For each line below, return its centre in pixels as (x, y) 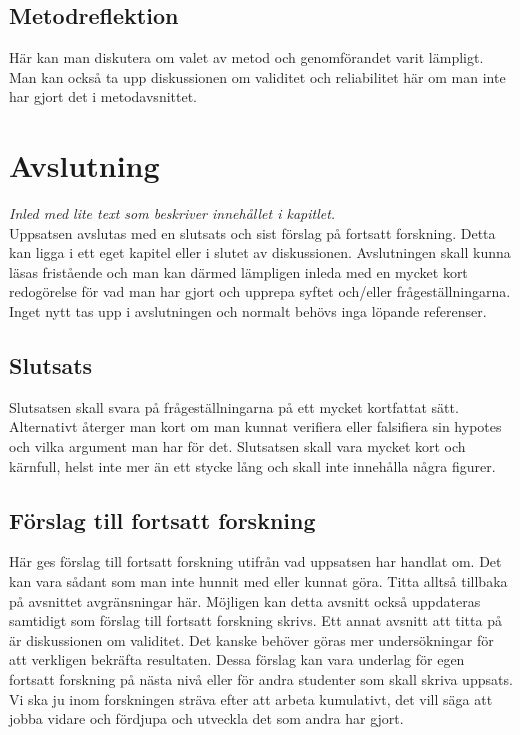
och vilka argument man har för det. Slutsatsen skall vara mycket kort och (237, 446)
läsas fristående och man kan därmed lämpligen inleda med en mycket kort (238, 271)
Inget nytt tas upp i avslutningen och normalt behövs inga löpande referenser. (248, 311)
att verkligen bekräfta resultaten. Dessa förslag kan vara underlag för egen (237, 659)
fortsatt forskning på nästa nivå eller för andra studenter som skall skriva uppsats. (261, 679)
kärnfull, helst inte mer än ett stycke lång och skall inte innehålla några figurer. (252, 465)
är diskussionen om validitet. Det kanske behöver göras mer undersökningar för (251, 639)
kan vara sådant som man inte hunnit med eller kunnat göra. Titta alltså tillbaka (258, 581)
